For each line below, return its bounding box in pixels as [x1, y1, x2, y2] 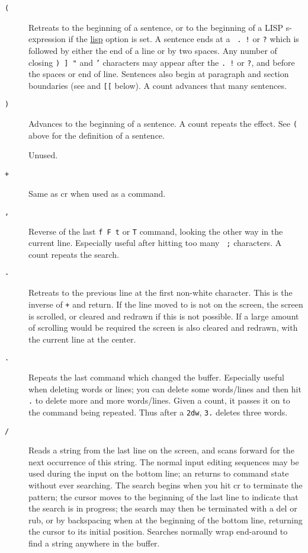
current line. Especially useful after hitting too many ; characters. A [28, 236, 282, 249]
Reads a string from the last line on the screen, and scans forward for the [28, 444, 294, 456]
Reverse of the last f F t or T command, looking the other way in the [28, 225, 283, 237]
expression [28, 33, 66, 45]
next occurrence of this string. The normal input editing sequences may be [28, 455, 299, 468]
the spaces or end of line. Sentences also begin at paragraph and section [28, 68, 289, 80]
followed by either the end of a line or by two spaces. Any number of [28, 44, 277, 56]
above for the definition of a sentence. [28, 129, 165, 141]
